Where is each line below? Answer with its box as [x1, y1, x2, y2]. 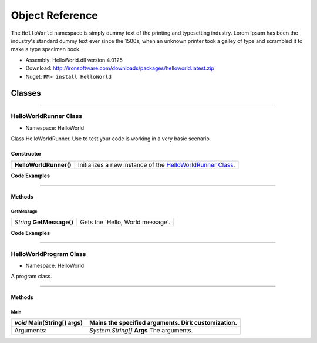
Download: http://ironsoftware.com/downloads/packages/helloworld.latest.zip [25, 65, 214, 72]
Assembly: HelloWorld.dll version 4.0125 [25, 56, 123, 63]
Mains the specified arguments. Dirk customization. [89, 318, 237, 327]
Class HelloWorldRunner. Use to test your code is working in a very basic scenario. [11, 135, 211, 142]
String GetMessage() [14, 218, 73, 226]
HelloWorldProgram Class [11, 250, 86, 258]
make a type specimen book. [11, 46, 82, 53]
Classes [11, 88, 41, 98]
